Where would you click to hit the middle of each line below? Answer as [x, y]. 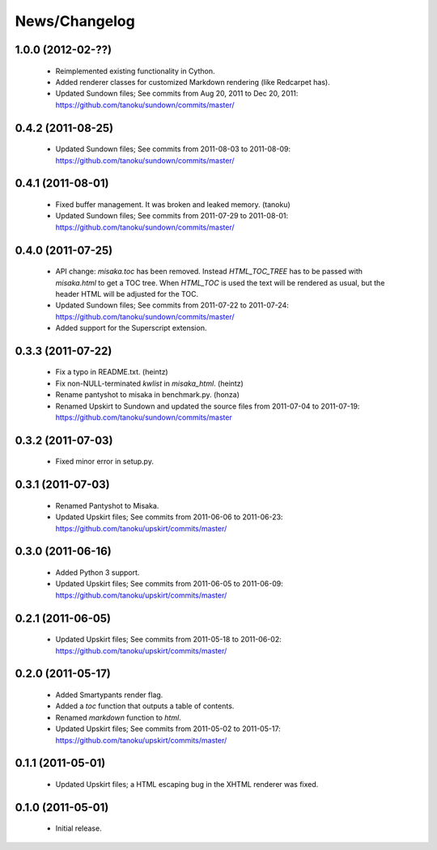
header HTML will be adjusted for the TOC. [127, 294]
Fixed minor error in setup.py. [104, 462]
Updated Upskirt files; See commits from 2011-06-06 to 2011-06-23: [169, 517]
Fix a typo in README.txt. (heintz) [112, 372]
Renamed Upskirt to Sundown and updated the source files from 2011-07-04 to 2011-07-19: [208, 406]
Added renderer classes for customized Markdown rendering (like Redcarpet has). [193, 82]
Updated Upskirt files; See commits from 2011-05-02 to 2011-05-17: [168, 729]
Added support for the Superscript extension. [131, 328]
